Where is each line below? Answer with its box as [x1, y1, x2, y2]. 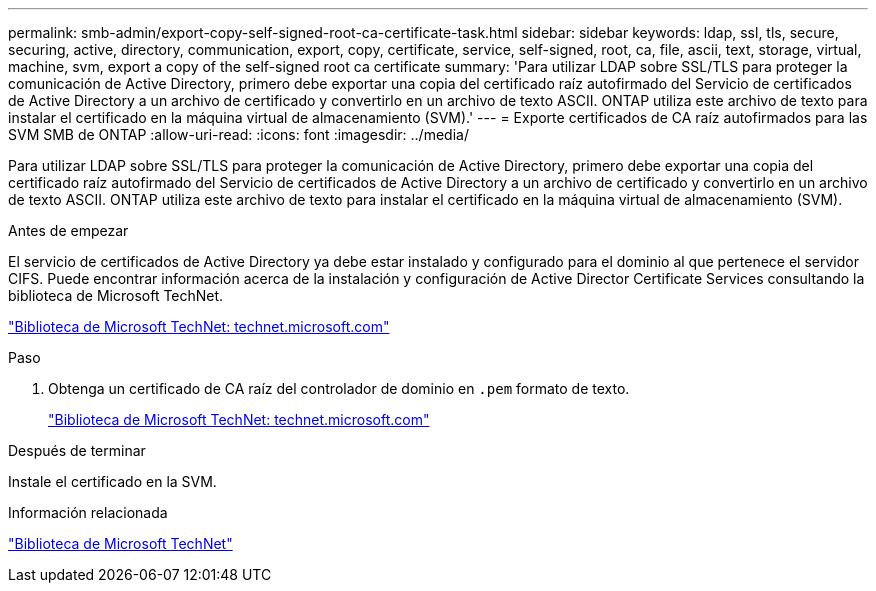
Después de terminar [8, 442, 146, 459]
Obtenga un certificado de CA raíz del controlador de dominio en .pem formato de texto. [48, 380, 630, 397]
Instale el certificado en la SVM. [8, 473, 217, 490]
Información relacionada [8, 504, 168, 521]
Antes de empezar [8, 222, 129, 239]
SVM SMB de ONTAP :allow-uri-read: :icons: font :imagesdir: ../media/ [8, 126, 469, 143]
